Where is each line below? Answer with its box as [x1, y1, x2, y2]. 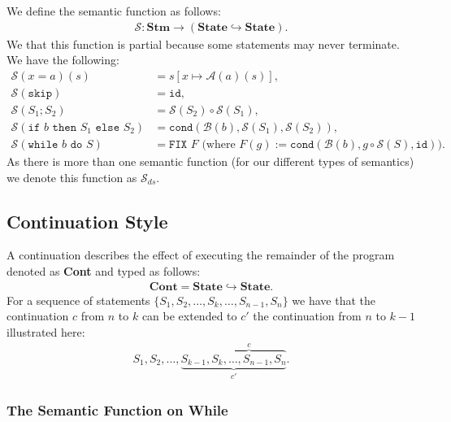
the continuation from [253, 307, 362, 324]
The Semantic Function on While [7, 399, 228, 420]
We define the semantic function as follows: [7, 2, 221, 19]
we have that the [292, 291, 375, 308]
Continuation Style [7, 208, 168, 233]
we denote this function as [7, 168, 137, 185]
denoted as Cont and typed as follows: [7, 262, 201, 279]
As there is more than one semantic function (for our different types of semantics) [7, 152, 414, 169]
